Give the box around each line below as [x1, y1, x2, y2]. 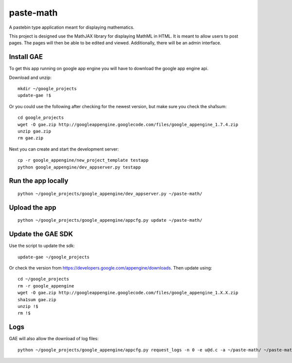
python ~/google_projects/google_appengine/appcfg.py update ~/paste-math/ [18, 217, 202, 223]
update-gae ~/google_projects [18, 254, 90, 260]
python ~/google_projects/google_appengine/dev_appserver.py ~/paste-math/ [18, 191, 202, 196]
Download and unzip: [9, 75, 52, 80]
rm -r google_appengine [18, 283, 74, 288]
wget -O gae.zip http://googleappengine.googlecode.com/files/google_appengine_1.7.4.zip [18, 122, 238, 127]
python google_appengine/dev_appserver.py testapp [18, 164, 141, 170]
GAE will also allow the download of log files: [9, 336, 99, 342]
